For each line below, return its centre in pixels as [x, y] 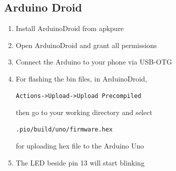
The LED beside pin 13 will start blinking [80, 162]
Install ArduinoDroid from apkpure [70, 28]
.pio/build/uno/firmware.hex [64, 129]
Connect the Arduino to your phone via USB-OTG [94, 62]
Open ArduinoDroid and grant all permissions [86, 45]
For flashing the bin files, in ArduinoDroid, [81, 78]
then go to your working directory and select [84, 112]
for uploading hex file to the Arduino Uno [80, 146]
